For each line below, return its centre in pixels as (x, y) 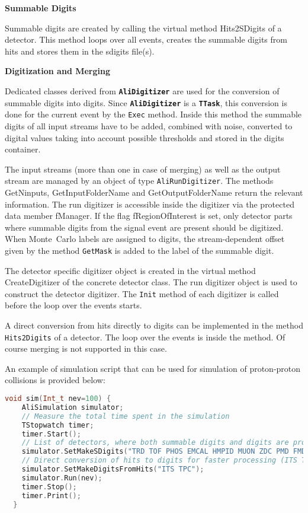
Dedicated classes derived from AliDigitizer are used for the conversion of (142, 90)
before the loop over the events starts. (73, 305)
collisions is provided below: (55, 380)
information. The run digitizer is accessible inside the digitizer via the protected (150, 204)
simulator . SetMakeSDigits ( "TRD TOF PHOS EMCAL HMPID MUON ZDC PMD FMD (164, 452)
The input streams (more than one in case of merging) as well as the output (143, 169)
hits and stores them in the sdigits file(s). (80, 51)
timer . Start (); (51, 434)
